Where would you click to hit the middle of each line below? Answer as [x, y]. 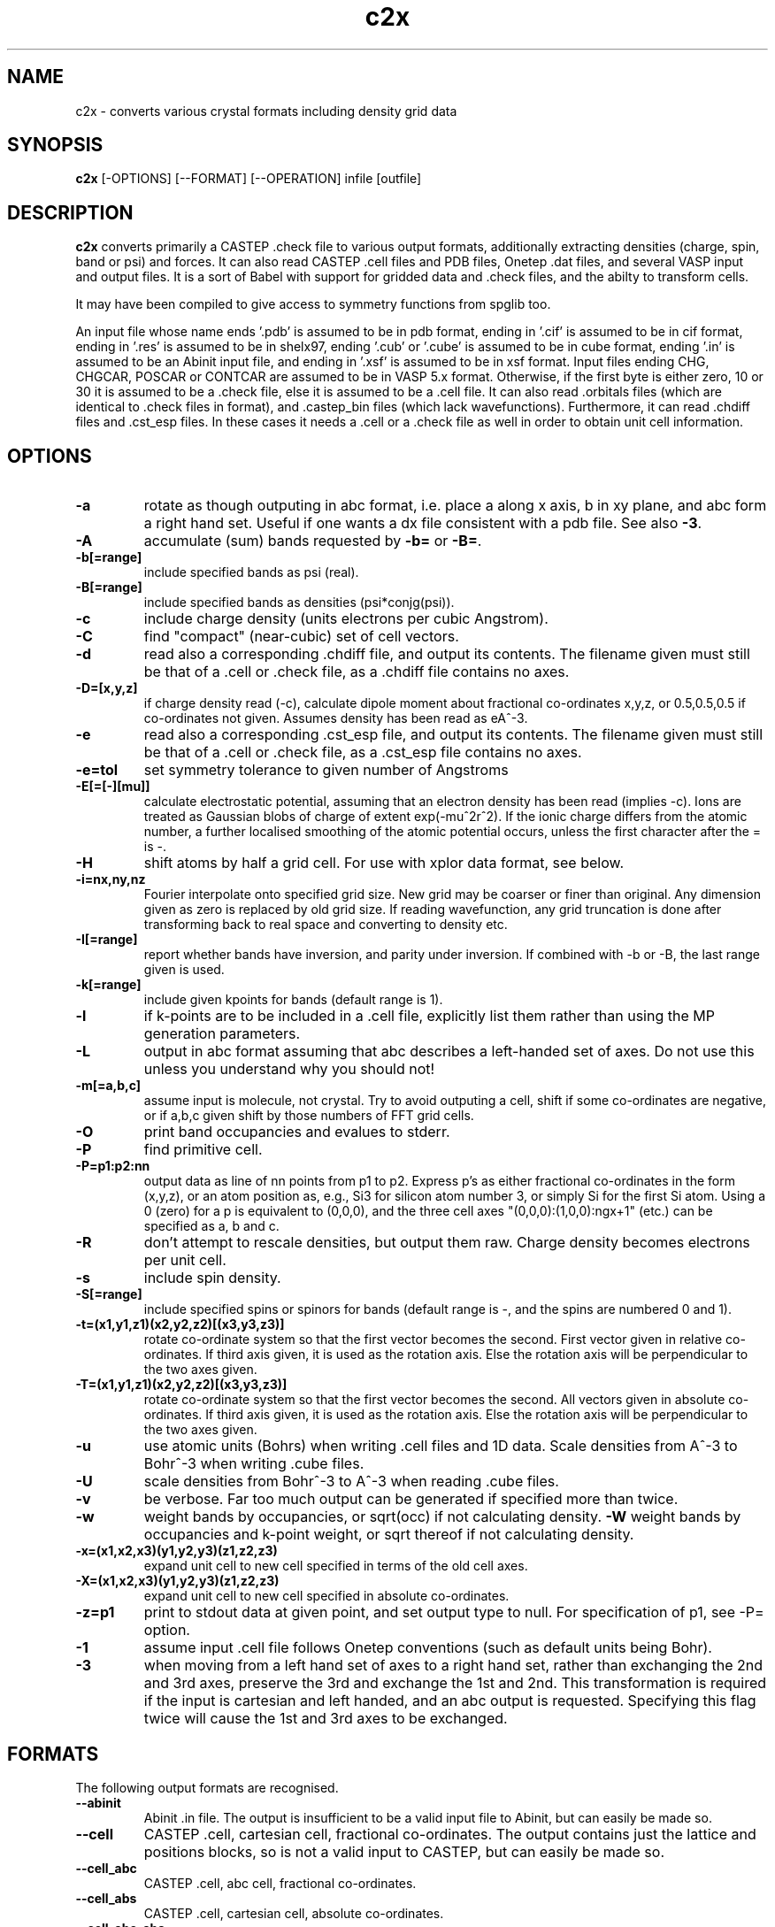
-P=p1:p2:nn [113, 1166]
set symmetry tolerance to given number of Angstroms [326, 770]
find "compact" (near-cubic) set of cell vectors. [301, 637]
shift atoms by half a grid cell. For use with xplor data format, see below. [384, 863]
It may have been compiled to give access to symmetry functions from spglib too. [313, 304]
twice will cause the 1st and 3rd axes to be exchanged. [326, 1719]
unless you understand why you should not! [289, 1069]
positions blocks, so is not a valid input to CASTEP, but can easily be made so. [404, 1851]
